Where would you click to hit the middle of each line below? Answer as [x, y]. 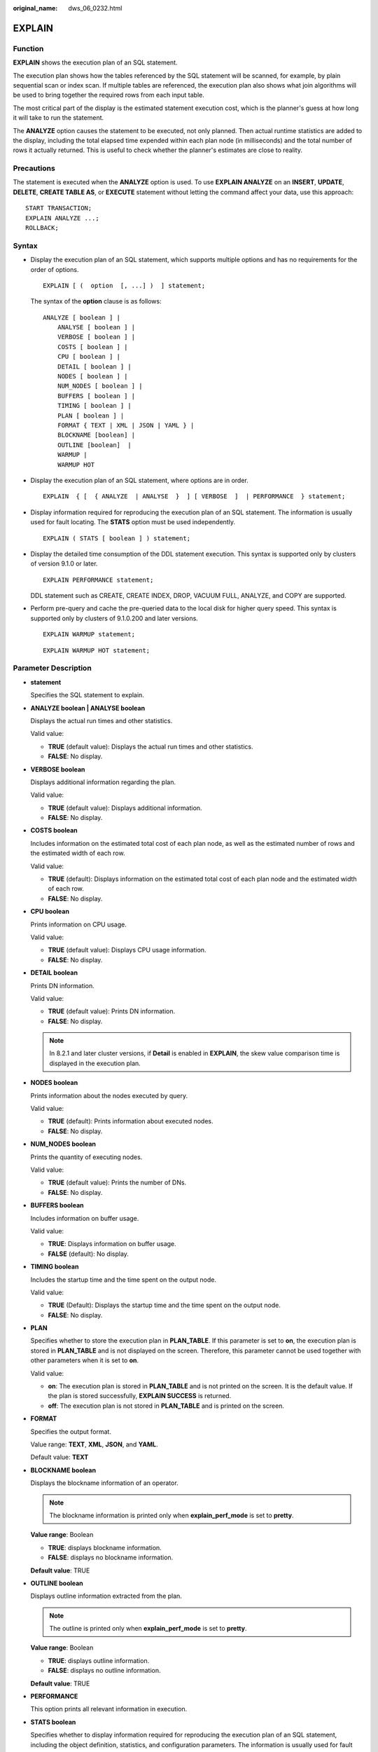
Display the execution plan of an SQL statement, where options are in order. [139, 480]
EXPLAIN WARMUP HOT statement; [97, 650]
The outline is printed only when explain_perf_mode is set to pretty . [148, 1629]
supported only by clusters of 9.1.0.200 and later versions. [114, 618]
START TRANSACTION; [59, 208]
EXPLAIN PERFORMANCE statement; [98, 580]
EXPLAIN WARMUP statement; [89, 635]
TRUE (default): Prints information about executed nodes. [131, 1121]
